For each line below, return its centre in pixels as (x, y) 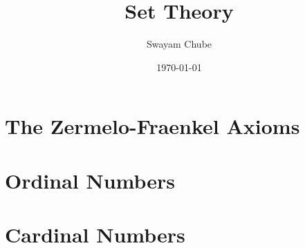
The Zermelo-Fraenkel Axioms (152, 126)
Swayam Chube (179, 44)
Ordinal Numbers (90, 180)
